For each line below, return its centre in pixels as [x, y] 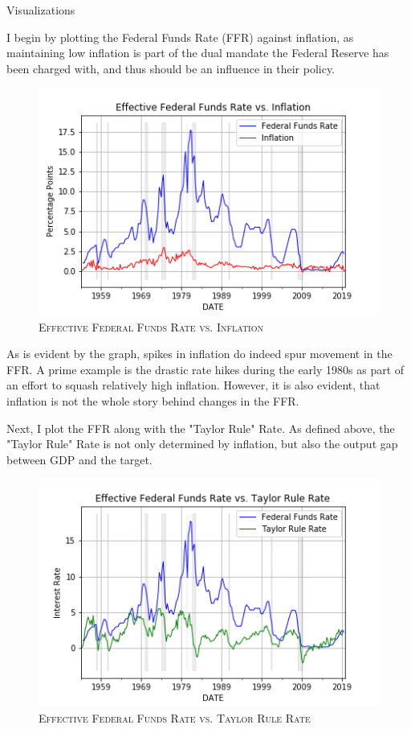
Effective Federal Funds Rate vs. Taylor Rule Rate [175, 717]
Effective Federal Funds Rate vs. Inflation [151, 326]
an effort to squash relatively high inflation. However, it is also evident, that [193, 385]
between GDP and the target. [79, 459]
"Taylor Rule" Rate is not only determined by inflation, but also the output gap [202, 444]
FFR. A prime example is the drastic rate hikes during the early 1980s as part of [205, 369]
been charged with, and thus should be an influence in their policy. [171, 68]
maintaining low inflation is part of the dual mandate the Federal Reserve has [198, 53]
